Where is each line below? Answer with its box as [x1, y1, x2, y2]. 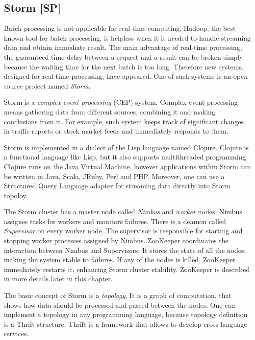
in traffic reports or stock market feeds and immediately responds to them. [4, 126, 229, 136]
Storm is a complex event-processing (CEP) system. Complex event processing [4, 97, 238, 107]
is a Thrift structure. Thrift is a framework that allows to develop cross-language [4, 318, 247, 329]
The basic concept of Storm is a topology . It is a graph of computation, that [4, 290, 231, 300]
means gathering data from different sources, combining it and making [4, 106, 215, 116]
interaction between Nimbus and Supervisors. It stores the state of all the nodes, [4, 245, 246, 255]
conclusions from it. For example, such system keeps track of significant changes [4, 116, 244, 126]
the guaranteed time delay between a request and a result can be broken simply [4, 51, 243, 62]
